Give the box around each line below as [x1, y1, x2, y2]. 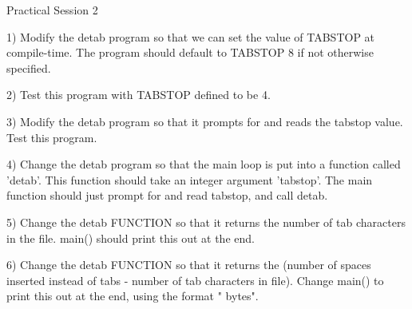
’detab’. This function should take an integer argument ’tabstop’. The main [6, 171, 373, 188]
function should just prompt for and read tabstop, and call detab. [6, 187, 328, 204]
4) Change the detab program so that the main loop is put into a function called [6, 156, 401, 172]
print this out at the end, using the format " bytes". [6, 287, 259, 304]
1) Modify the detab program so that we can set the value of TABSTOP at [6, 28, 375, 45]
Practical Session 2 [6, 2, 98, 18]
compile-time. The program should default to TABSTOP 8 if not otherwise [6, 44, 374, 61]
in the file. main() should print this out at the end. [6, 229, 255, 246]
